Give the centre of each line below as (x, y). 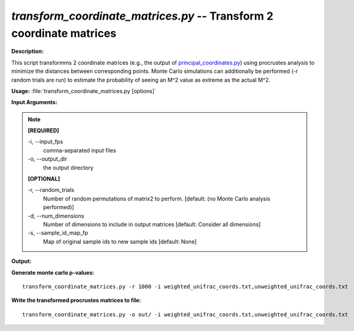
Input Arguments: (34, 102)
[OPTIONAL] (44, 179)
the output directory (68, 167)
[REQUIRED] (43, 131)
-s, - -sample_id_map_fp (58, 233)
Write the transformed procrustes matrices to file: (76, 300)
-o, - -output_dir (47, 159)
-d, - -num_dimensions (56, 216)
